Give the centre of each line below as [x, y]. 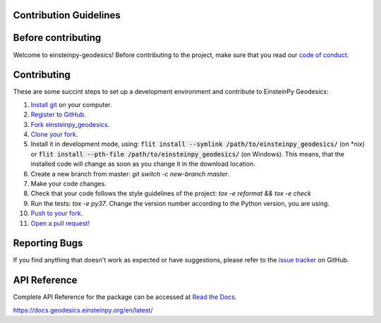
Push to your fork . [57, 213]
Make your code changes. [69, 183]
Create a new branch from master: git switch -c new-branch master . [130, 173]
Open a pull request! [60, 223]
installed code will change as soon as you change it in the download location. [143, 164]
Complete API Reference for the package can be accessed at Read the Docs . [125, 297]
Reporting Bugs [48, 243]
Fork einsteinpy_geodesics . [70, 124]
